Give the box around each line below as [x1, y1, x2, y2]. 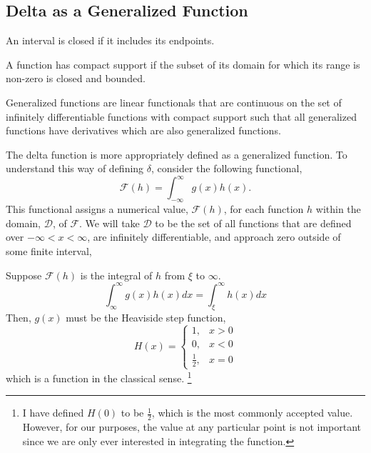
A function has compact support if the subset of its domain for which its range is [6, 56, 360, 71]
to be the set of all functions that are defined [155, 215, 352, 230]
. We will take [79, 215, 140, 230]
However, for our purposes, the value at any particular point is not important [22, 419, 362, 434]
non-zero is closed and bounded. [6, 71, 146, 86]
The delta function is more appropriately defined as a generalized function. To [6, 146, 347, 161]
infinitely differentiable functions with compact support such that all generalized [6, 109, 357, 124]
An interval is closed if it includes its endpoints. [6, 33, 215, 48]
